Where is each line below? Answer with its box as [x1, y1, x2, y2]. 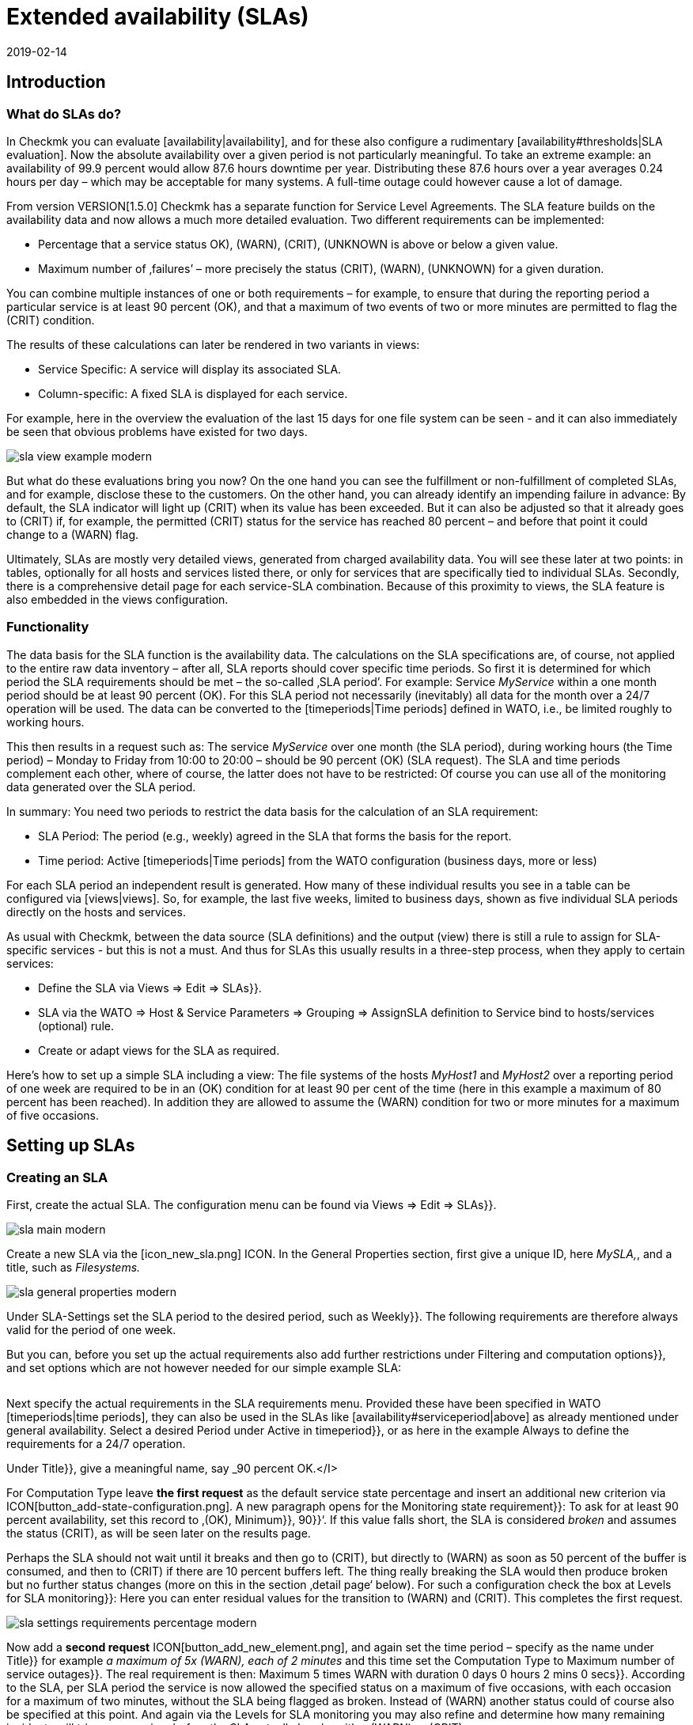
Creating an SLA [6, 1169, 108, 1185]
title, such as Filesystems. [6, 1260, 141, 1274]
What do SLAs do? [6, 105, 122, 122]
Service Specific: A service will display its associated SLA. [38, 362, 342, 376]
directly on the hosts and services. [6, 904, 186, 919]
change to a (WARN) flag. [6, 527, 139, 541]
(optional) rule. [38, 1018, 114, 1033]
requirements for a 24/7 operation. [6, 1436, 186, 1450]
